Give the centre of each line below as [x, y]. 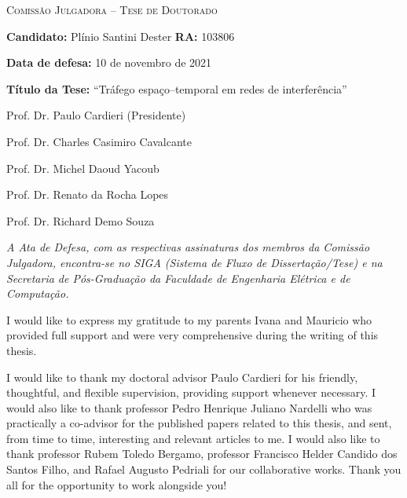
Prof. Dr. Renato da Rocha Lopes [88, 194]
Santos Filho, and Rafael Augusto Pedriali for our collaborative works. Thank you [204, 469]
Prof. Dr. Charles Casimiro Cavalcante [99, 141]
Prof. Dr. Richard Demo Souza [81, 220]
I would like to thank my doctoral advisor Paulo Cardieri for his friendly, [182, 377]
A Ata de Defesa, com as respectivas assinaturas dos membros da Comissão [188, 247]
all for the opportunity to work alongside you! [117, 484]
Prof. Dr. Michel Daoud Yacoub [83, 168]
